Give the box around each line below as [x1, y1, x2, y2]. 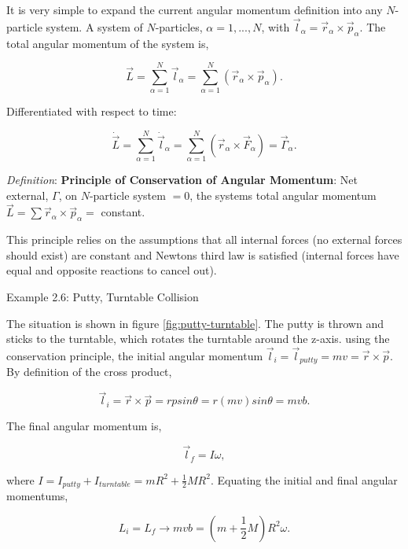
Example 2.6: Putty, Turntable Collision [6, 289, 199, 305]
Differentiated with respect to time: [6, 103, 177, 120]
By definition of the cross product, [6, 363, 172, 380]
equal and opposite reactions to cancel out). [6, 262, 217, 278]
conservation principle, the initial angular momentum [6, 348, 263, 364]
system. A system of [46, 18, 143, 35]
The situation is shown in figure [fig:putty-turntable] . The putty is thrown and [6, 315, 384, 331]
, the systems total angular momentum [189, 186, 377, 203]
